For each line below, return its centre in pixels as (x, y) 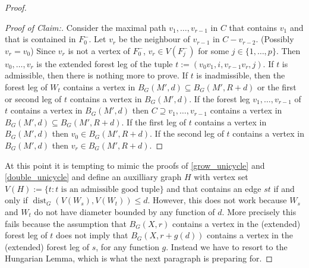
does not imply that (92, 235)
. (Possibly (275, 39)
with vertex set (221, 177)
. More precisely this (259, 211)
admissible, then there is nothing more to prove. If (96, 75)
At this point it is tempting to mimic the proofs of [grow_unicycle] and (135, 165)
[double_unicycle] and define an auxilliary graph (93, 177)
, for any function (127, 246)
